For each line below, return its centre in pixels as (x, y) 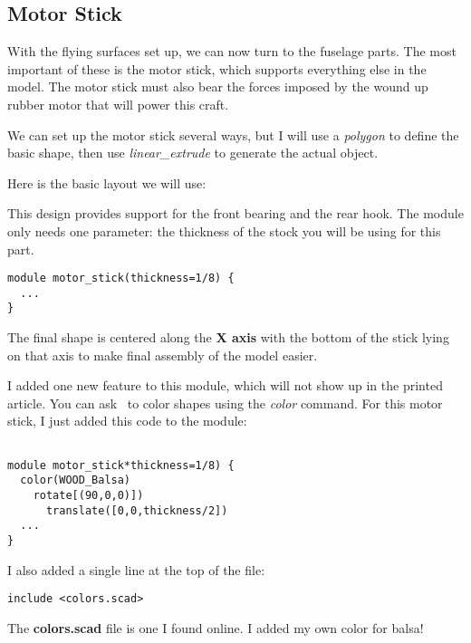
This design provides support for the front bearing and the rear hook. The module (235, 213)
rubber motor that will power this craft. (118, 104)
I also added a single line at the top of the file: (136, 569)
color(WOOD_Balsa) (76, 480)
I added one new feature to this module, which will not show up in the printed (225, 385)
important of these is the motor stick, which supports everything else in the (217, 68)
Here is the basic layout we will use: (107, 182)
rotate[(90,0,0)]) (88, 496)
